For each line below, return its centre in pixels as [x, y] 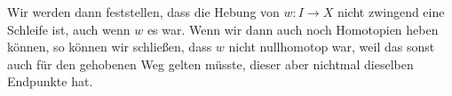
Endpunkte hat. [50, 81]
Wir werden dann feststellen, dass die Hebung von [143, 12]
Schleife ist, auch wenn [69, 29]
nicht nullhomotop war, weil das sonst [332, 47]
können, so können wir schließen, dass [110, 47]
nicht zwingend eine [391, 12]
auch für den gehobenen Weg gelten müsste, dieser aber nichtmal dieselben [210, 64]
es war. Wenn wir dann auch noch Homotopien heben [293, 29]
